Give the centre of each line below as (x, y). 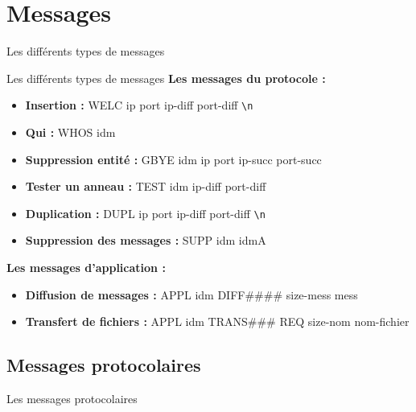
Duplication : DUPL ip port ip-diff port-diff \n (145, 213)
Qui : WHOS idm (70, 132)
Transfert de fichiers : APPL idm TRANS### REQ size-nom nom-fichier (217, 321)
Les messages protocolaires (72, 398)
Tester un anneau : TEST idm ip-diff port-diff (146, 186)
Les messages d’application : (86, 267)
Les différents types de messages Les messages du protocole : (166, 78)
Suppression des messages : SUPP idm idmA (146, 240)
